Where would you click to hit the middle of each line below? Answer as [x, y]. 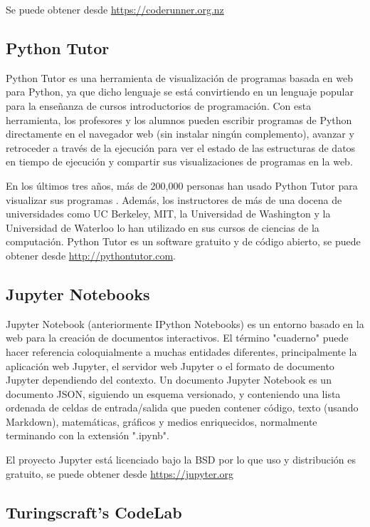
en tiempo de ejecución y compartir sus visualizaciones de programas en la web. [179, 162]
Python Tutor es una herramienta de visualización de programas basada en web [179, 77]
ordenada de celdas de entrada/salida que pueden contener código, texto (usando [182, 408]
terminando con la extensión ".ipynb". [88, 435]
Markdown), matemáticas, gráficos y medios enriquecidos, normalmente [162, 421]
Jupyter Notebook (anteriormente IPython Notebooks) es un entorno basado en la [185, 323]
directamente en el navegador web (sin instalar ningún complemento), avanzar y [180, 134]
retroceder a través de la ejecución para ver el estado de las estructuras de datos [181, 147]
